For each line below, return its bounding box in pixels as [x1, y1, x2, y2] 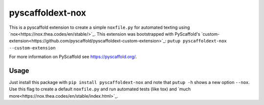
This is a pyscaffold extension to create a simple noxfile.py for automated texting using [9, 24, 190, 30]
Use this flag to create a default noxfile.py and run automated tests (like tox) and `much [9, 86, 191, 92]
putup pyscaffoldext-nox [167, 38, 227, 44]
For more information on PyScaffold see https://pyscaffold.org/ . [9, 54, 137, 60]
